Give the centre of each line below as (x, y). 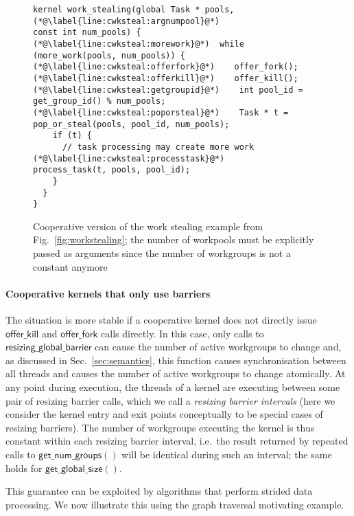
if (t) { (72, 136)
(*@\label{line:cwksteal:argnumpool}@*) (127, 21)
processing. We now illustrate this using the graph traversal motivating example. (175, 504)
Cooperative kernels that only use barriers (108, 293)
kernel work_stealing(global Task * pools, (134, 10)
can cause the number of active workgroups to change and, (218, 347)
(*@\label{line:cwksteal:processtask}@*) (129, 158)
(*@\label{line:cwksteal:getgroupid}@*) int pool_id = (168, 90)
